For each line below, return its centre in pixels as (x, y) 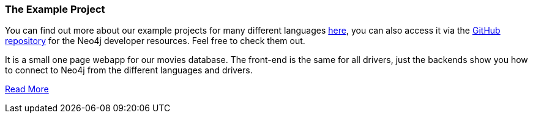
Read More (27, 89)
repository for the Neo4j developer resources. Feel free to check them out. (155, 41)
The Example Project (55, 9)
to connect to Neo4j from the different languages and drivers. (129, 70)
